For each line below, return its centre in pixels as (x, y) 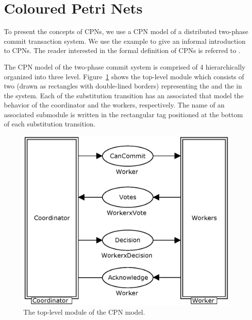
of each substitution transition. (50, 124)
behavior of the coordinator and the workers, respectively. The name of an (114, 105)
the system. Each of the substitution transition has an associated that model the (124, 95)
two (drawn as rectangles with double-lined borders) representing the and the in (123, 86)
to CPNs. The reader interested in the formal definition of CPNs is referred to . (122, 50)
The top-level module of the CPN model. (84, 312)
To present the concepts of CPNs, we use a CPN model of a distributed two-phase (126, 31)
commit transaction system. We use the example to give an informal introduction (125, 41)
